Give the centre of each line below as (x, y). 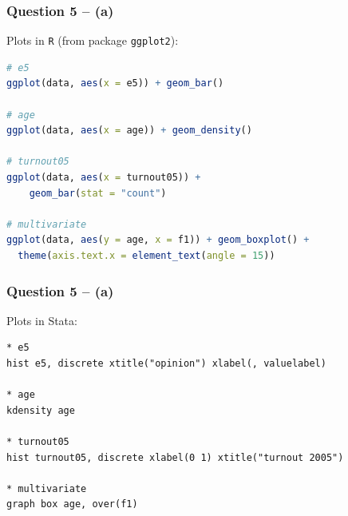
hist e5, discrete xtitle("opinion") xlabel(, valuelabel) (166, 363)
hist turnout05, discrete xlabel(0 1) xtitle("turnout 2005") (175, 457)
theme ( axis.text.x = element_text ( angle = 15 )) (146, 256)
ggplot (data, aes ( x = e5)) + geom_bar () (115, 83)
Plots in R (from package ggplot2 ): (93, 40)
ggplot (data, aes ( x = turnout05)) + (104, 178)
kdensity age (41, 410)
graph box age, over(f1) (72, 504)
